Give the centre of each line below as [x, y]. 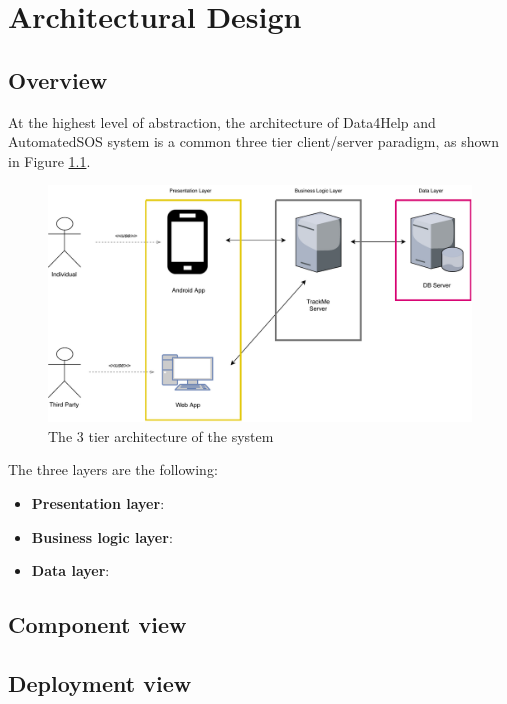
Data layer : [70, 570]
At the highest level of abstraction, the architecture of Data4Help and [222, 121]
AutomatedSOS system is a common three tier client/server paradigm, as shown [253, 141]
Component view [97, 624]
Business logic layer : [102, 536]
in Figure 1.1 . [49, 160]
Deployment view [100, 682]
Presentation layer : [98, 502]
